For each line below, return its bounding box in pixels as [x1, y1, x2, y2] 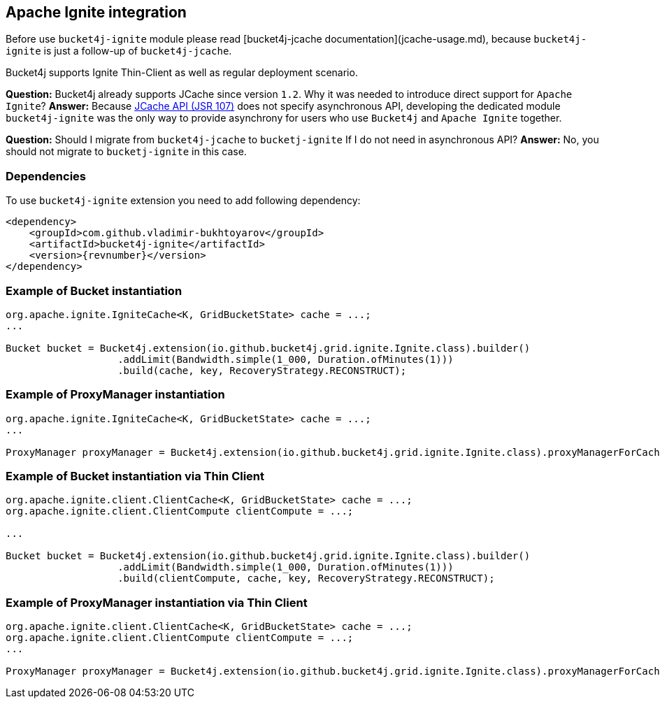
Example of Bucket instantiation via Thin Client [6, 469, 265, 484]
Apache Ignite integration [6, 3, 187, 21]
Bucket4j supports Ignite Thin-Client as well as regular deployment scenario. [6, 66, 358, 79]
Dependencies [6, 168, 87, 183]
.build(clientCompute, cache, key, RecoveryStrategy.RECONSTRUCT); [117, 573, 495, 584]
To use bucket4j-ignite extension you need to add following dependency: [6, 194, 361, 207]
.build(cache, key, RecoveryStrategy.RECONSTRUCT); [117, 364, 407, 376]
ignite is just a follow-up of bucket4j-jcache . [6, 45, 232, 57]
